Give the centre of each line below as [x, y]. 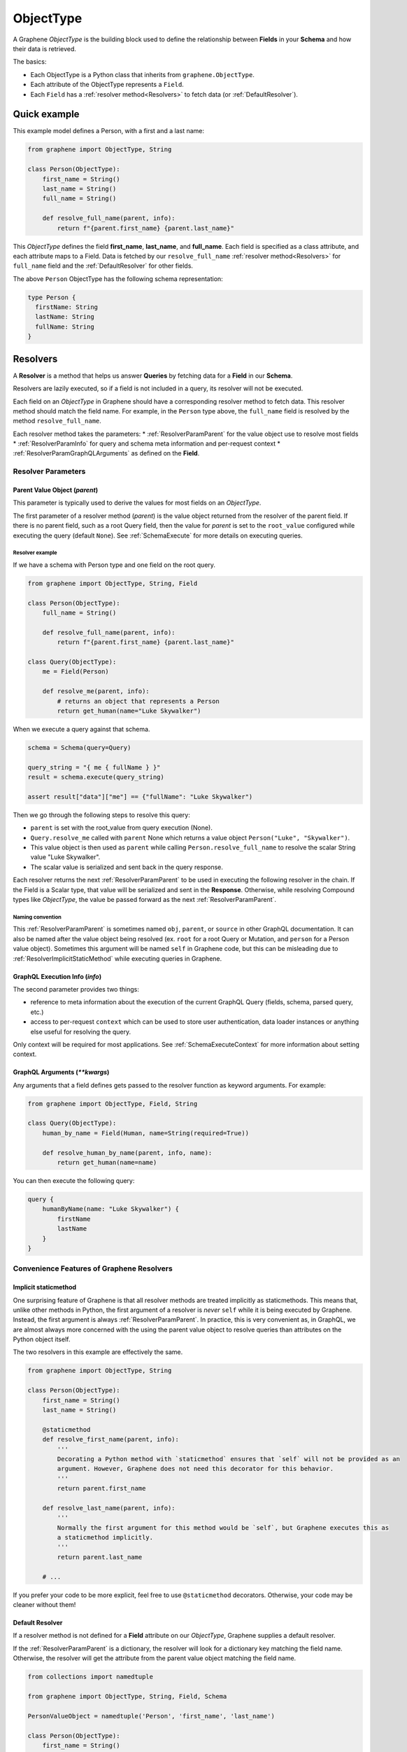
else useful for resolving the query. [81, 1032]
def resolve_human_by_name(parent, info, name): [127, 1152]
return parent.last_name [100, 1557]
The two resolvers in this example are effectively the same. [98, 1352]
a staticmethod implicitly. [105, 1538]
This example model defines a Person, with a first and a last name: [109, 131]
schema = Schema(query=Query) [79, 747]
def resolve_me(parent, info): [96, 691]
